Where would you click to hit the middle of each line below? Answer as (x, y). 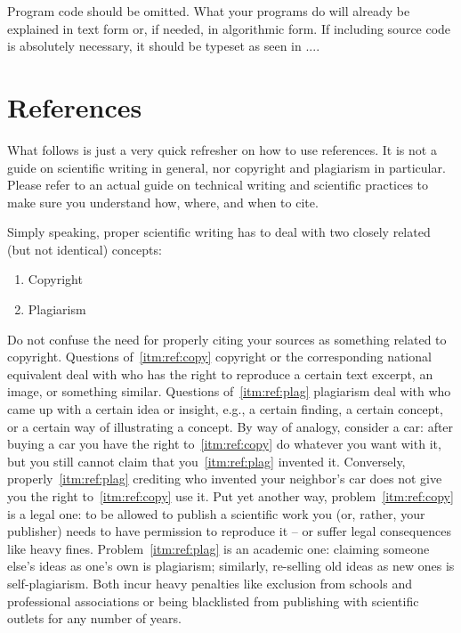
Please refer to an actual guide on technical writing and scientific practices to (218, 185)
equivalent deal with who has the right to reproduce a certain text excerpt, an (220, 373)
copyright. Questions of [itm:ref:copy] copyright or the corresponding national (219, 357)
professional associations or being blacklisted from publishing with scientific (213, 601)
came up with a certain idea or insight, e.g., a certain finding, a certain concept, (225, 409)
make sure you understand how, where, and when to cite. (163, 202)
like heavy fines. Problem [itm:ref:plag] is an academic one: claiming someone (218, 548)
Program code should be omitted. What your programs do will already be (209, 11)
